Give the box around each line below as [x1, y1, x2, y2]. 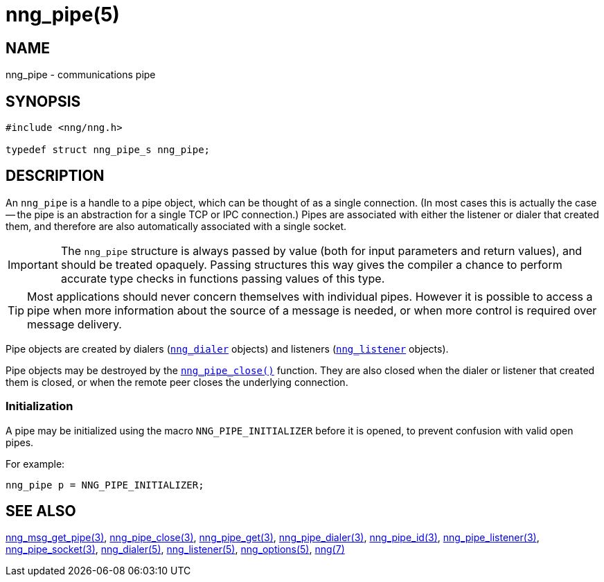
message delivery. [27, 317, 122, 331]
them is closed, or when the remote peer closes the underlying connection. [6, 376, 348, 388]
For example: [6, 457, 65, 470]
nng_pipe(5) [6, 3, 120, 26]
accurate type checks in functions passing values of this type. [60, 271, 385, 285]
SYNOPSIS [6, 92, 81, 110]
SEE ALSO [6, 502, 76, 520]
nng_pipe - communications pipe [6, 69, 156, 81]
